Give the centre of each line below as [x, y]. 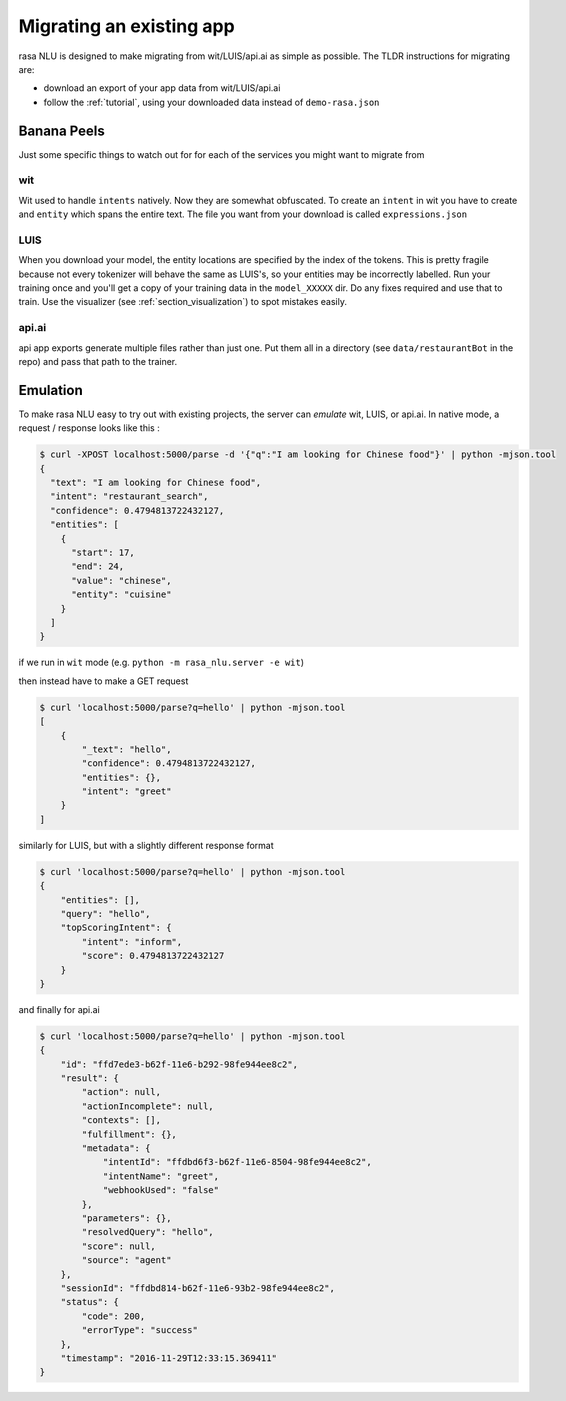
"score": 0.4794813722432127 [153, 956]
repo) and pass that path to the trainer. [98, 361]
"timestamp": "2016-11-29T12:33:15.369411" [168, 1358]
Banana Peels [61, 130]
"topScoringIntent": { [116, 928]
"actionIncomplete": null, [147, 1106]
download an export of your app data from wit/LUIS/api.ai [162, 88]
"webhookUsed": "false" [161, 1190]
